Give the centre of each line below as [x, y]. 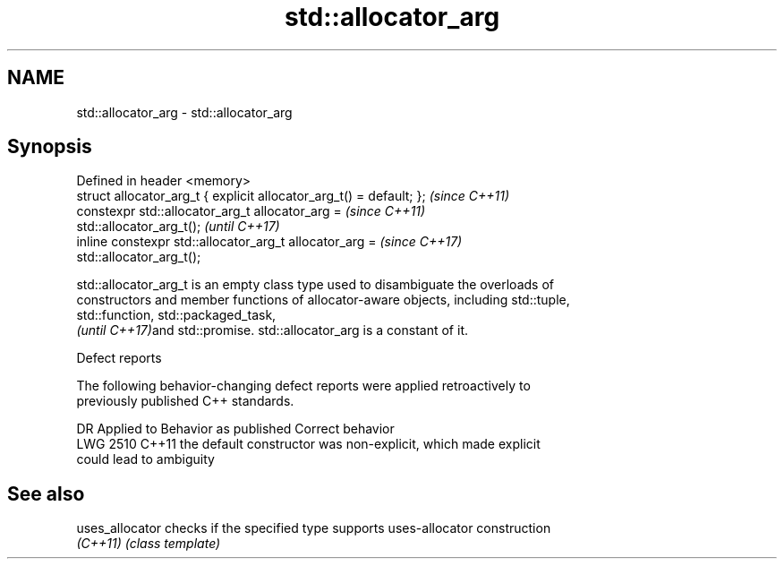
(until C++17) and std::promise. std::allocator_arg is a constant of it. [272, 330]
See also [46, 493]
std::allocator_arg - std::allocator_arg [184, 112]
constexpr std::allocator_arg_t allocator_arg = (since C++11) [251, 211]
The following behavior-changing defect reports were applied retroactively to [303, 386]
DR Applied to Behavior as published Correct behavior [235, 429]
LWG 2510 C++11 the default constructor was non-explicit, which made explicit [308, 444]
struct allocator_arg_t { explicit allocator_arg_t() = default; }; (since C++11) [293, 196]
